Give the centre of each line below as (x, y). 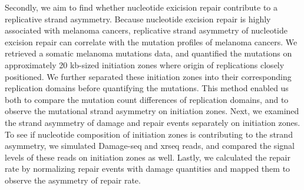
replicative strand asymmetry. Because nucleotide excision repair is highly (138, 19)
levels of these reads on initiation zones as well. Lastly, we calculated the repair (148, 157)
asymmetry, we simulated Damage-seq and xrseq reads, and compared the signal (150, 146)
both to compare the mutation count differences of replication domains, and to (147, 99)
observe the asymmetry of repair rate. (73, 180)
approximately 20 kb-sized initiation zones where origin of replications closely (145, 64)
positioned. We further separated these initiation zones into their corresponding (148, 76)
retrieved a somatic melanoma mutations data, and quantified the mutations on (148, 53)
